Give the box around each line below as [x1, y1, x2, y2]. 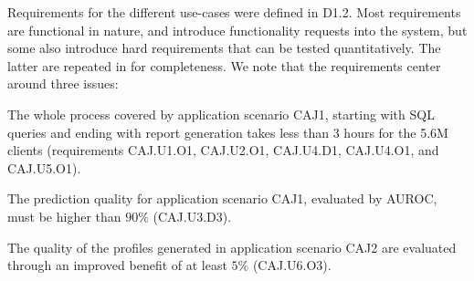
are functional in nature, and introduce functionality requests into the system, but [7, 20, 468, 39]
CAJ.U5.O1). [7, 158, 81, 177]
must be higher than [7, 206, 121, 225]
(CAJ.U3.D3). [153, 206, 232, 225]
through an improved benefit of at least [7, 255, 227, 275]
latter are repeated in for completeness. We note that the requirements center [7, 56, 441, 75]
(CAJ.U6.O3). [252, 255, 332, 275]
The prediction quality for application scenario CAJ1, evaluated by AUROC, [7, 189, 437, 208]
